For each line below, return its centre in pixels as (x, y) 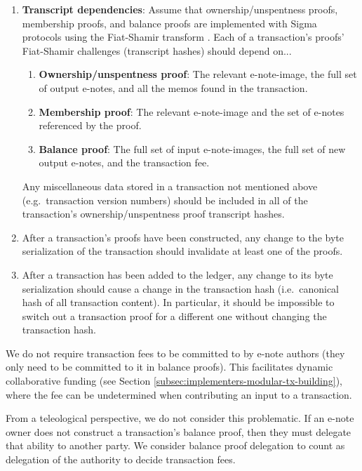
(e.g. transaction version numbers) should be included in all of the (165, 200)
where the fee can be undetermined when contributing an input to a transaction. (179, 394)
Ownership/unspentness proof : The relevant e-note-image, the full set (198, 74)
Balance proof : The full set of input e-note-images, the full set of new (192, 148)
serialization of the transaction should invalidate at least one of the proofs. (182, 251)
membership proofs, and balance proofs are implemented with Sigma (169, 23)
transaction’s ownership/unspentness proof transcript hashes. (153, 214)
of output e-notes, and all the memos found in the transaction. (173, 87)
